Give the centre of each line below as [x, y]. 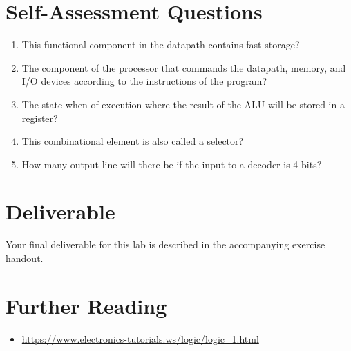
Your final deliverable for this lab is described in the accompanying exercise [165, 244]
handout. [25, 258]
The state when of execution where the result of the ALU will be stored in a [183, 104]
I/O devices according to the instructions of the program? [144, 81]
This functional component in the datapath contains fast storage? [161, 44]
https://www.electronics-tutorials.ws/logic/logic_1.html [140, 338]
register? [40, 118]
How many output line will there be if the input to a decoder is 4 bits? [172, 164]
